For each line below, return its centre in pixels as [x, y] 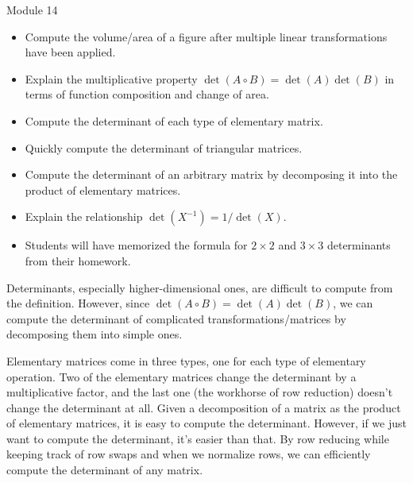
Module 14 [32, 10]
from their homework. [78, 260]
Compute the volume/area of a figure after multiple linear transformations [206, 36]
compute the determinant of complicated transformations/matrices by [176, 318]
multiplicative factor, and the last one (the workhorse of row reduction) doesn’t [200, 392]
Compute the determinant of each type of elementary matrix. [174, 120]
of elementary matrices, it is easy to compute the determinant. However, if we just [206, 423]
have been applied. [70, 52]
